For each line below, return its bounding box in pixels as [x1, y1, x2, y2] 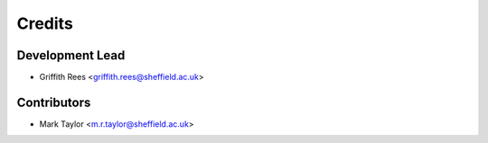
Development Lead [16, 48, 126, 63]
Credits [16, 13, 74, 33]
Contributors [16, 94, 91, 110]
